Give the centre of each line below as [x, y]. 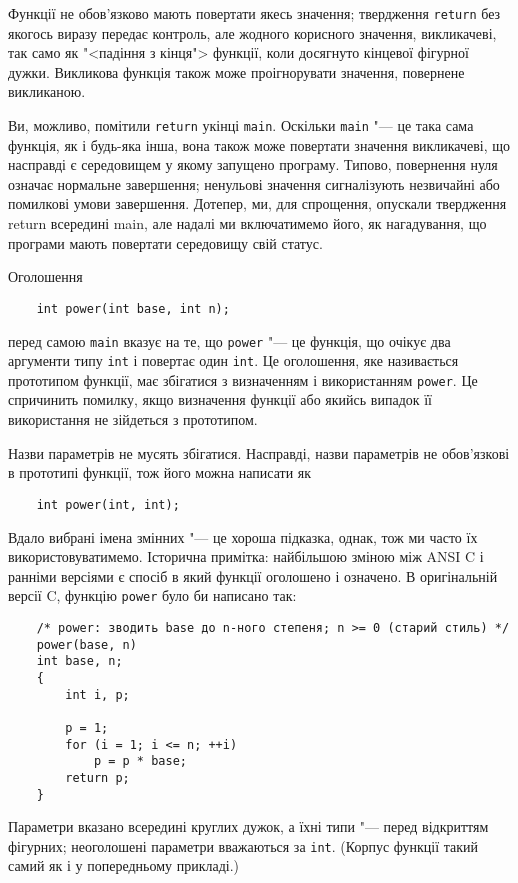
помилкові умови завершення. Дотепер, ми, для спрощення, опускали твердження [257, 203]
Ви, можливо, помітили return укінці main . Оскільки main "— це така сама [241, 125]
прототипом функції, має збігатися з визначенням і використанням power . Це [243, 379]
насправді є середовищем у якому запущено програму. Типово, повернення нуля [253, 164]
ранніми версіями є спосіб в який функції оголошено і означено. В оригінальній [253, 575]
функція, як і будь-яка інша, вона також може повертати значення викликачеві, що [259, 144]
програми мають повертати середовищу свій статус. [165, 242]
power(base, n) [86, 644]
